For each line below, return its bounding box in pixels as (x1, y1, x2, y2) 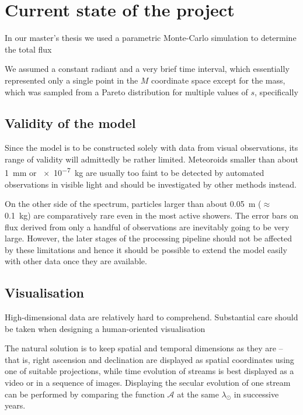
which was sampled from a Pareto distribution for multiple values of (5, 85, 248, 98)
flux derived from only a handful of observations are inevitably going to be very (5, 220, 290, 233)
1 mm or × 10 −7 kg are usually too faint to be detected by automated (5, 165, 264, 179)
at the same (177, 388, 219, 400)
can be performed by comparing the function (5, 388, 165, 400)
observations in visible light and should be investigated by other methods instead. (5, 178, 297, 190)
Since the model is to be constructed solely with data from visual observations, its (5, 141, 298, 154)
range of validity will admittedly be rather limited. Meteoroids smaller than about (5, 153, 298, 165)
